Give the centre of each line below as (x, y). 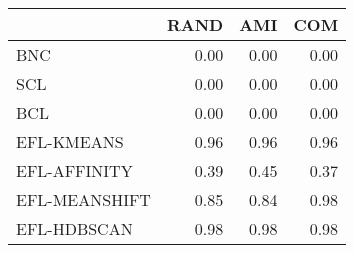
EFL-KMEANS (70, 141)
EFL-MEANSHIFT (83, 199)
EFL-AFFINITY (74, 170)
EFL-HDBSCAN (74, 228)
